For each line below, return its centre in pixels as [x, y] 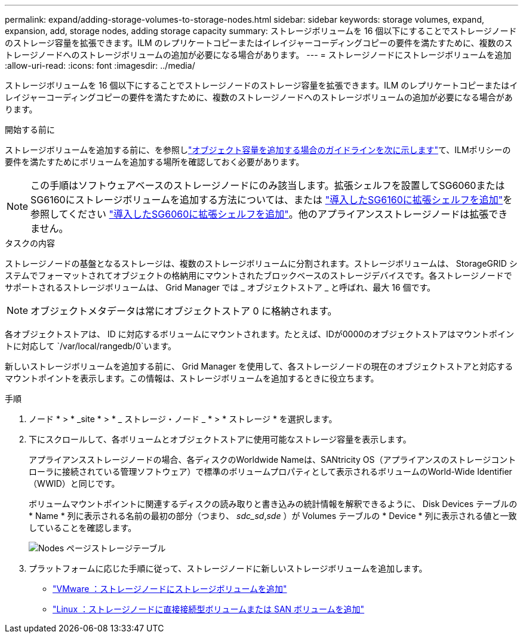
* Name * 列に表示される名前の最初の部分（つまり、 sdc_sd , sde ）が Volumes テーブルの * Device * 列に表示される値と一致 [273, 516]
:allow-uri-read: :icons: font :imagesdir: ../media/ [100, 65]
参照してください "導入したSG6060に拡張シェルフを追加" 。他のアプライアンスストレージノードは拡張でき [269, 214]
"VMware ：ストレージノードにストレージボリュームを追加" [170, 589]
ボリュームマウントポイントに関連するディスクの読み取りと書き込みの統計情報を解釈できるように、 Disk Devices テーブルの [273, 504]
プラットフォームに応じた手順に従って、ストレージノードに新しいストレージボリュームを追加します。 [228, 568]
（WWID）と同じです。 [74, 483]
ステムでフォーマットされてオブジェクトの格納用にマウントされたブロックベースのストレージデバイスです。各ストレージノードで [259, 275]
